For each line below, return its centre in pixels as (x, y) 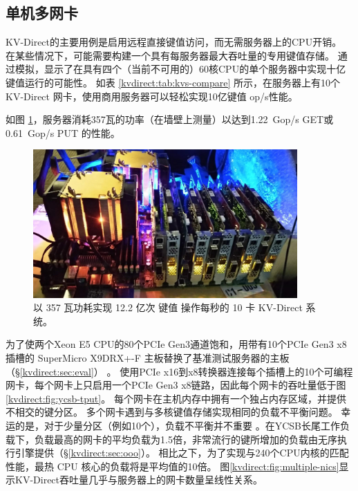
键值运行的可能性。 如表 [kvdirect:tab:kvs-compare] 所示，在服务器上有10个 (173, 82)
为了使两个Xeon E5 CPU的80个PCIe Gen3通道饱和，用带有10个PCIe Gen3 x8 (176, 344)
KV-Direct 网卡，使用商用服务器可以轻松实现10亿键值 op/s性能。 (152, 96)
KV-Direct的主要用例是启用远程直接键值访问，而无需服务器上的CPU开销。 (174, 42)
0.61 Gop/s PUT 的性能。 (63, 132)
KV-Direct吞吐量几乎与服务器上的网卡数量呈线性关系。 (139, 480)
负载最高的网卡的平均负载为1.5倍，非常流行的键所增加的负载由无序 (186, 439)
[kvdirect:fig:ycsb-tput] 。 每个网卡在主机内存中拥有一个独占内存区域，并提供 (176, 398)
